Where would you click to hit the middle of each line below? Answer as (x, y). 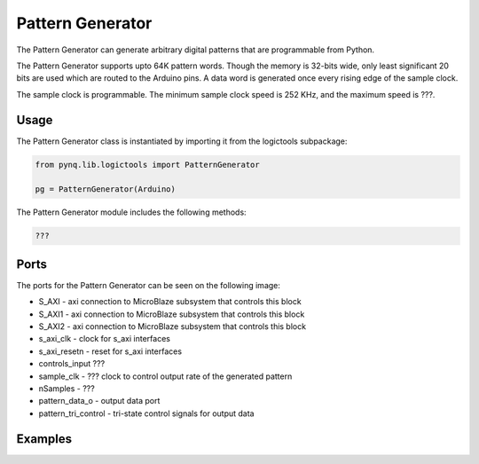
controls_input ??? (72, 364)
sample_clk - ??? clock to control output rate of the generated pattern (165, 376)
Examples (44, 439)
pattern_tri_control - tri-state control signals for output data (146, 413)
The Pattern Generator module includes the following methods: (132, 212)
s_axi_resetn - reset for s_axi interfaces (110, 351)
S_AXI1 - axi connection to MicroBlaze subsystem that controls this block (172, 314)
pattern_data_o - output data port (99, 401)
